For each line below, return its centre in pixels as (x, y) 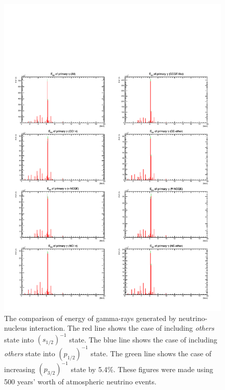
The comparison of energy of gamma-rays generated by (90, 318)
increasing (20, 369)
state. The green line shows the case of (151, 353)
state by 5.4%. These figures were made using (142, 369)
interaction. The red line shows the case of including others (122, 328)
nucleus (16, 328)
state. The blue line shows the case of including (143, 339)
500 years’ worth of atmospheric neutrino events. (80, 382)
